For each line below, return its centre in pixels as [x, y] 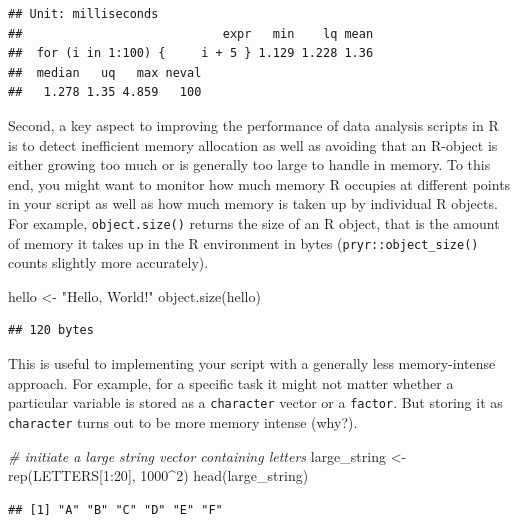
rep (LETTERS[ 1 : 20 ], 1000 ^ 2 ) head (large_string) [158, 475]
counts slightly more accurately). [108, 262]
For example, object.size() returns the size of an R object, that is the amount [254, 222]
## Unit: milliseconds [83, 14]
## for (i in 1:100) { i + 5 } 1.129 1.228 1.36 [191, 53]
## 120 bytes [51, 330]
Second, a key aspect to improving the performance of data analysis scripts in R [253, 124]
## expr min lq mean [191, 33]
